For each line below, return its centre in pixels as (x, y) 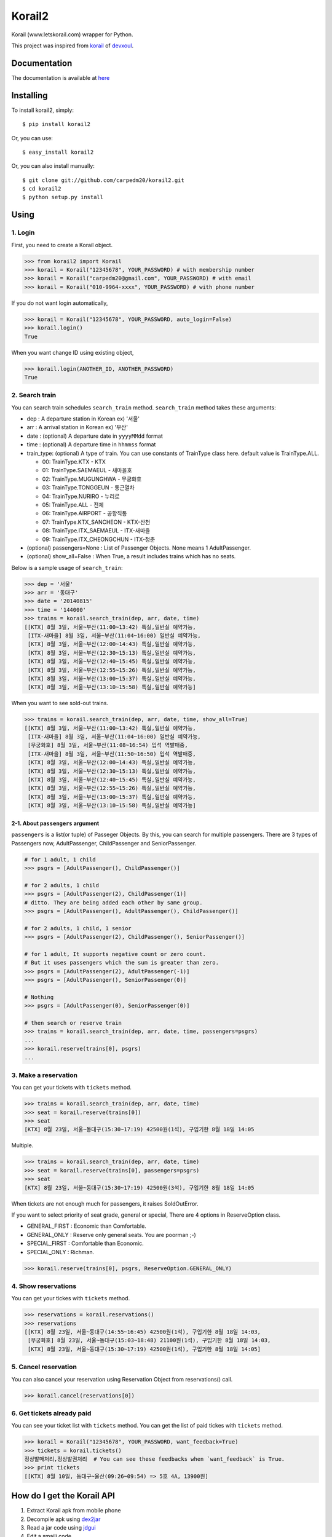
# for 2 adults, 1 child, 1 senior (78, 928)
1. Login (23, 232)
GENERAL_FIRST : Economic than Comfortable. (87, 1226)
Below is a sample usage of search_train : (67, 567)
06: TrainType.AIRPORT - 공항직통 (85, 513)
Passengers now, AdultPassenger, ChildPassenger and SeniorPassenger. (104, 843)
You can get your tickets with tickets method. (72, 1088)
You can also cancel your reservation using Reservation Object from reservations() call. (122, 1379)
